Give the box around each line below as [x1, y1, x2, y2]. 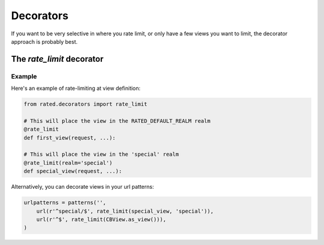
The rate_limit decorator [11, 54, 104, 64]
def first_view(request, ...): [23, 134, 116, 141]
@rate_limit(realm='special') [23, 159, 113, 166]
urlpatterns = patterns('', [23, 199, 106, 206]
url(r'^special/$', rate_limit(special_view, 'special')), [36, 207, 214, 214]
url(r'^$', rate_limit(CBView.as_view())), [36, 216, 166, 223]
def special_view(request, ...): [23, 168, 122, 175]
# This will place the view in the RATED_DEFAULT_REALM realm [23, 117, 211, 124]
